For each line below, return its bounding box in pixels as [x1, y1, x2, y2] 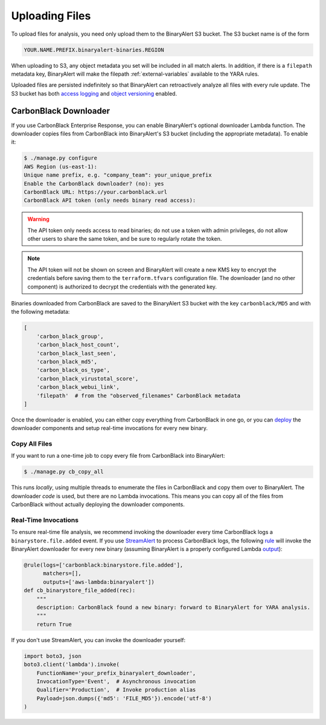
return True [36, 620, 72, 628]
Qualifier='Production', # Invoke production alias [36, 686, 196, 694]
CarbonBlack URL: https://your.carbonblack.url [24, 188, 167, 195]
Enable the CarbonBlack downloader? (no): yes [24, 180, 164, 187]
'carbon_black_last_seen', [36, 349, 117, 357]
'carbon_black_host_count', [36, 342, 120, 348]
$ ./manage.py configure [24, 155, 98, 161]
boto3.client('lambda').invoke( [24, 661, 120, 668]
